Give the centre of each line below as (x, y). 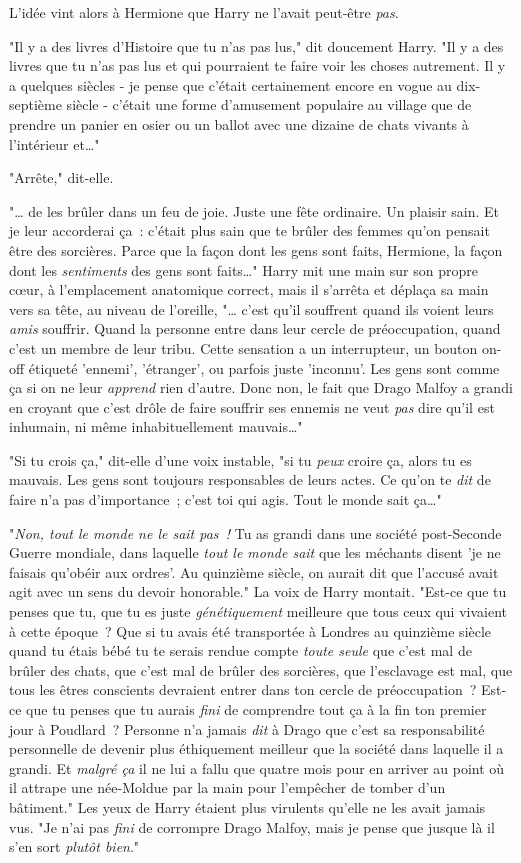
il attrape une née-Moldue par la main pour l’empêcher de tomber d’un (227, 787)
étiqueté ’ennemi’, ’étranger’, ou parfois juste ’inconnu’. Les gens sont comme (264, 367)
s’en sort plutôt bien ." (74, 846)
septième (35, 104)
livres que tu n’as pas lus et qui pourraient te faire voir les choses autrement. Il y (257, 65)
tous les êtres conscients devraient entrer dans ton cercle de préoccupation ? (243, 689)
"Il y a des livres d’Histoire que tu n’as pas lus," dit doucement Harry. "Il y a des (256, 45)
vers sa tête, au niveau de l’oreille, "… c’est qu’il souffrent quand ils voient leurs (251, 308)
